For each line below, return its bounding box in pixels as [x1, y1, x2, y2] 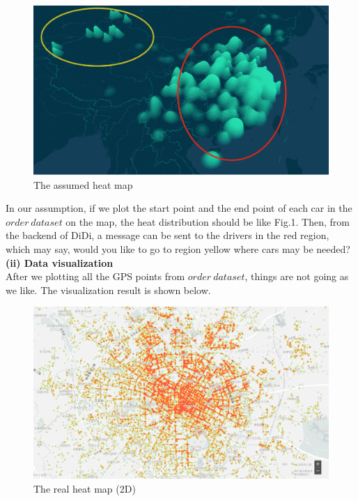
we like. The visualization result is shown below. [6, 282, 211, 297]
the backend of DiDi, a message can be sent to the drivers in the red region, [6, 228, 329, 242]
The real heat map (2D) [33, 481, 136, 495]
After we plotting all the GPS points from [6, 269, 185, 284]
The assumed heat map [33, 177, 133, 192]
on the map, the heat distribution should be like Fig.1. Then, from [65, 214, 350, 229]
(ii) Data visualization [6, 255, 114, 270]
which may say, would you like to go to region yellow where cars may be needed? [6, 242, 350, 256]
